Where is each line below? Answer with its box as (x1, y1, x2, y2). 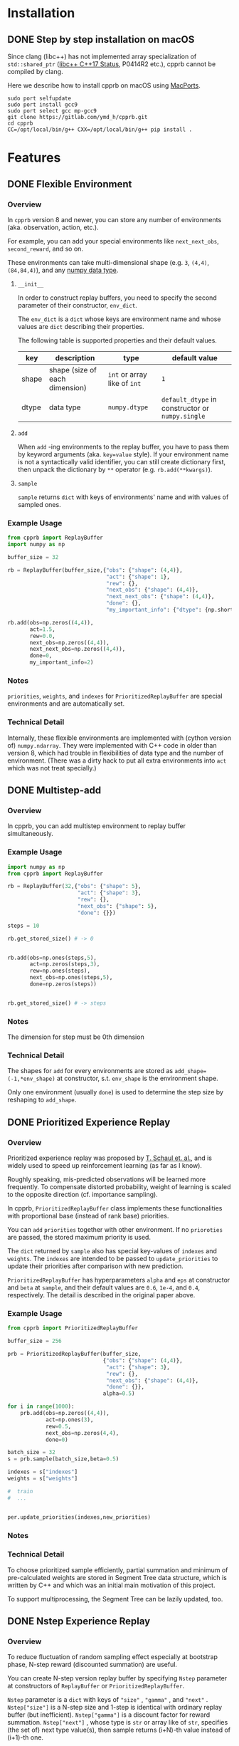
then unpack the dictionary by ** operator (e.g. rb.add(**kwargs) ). (17, 465, 213, 474)
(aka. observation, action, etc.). (7, 223, 100, 231)
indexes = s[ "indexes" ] (7, 1468, 78, 1475)
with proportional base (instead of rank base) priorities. (7, 1212, 169, 1220)
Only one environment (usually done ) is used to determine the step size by (7, 1088, 224, 1097)
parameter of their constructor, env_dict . (17, 300, 137, 309)
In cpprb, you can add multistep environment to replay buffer (7, 822, 186, 830)
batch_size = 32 (7, 1449, 55, 1456)
